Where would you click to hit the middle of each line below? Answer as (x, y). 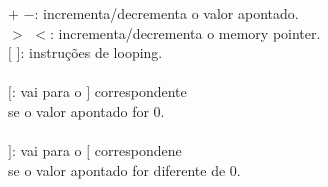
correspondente (140, 91)
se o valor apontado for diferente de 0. (124, 169)
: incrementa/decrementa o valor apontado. (166, 13)
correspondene (138, 150)
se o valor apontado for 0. (86, 110)
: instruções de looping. (91, 52)
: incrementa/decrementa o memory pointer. (185, 32)
